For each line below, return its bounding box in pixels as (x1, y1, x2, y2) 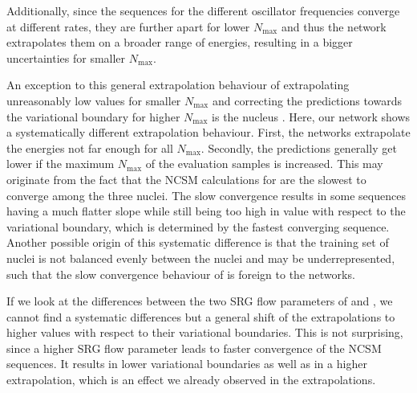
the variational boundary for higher (6, 108, 180, 125)
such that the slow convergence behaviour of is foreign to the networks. (6, 265, 355, 282)
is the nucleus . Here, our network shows (212, 108, 411, 125)
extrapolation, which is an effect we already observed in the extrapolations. (6, 371, 376, 388)
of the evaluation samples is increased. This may (145, 155, 383, 172)
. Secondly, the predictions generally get (200, 139, 397, 156)
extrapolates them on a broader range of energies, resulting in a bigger (6, 34, 353, 51)
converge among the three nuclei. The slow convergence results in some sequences (6, 186, 406, 203)
